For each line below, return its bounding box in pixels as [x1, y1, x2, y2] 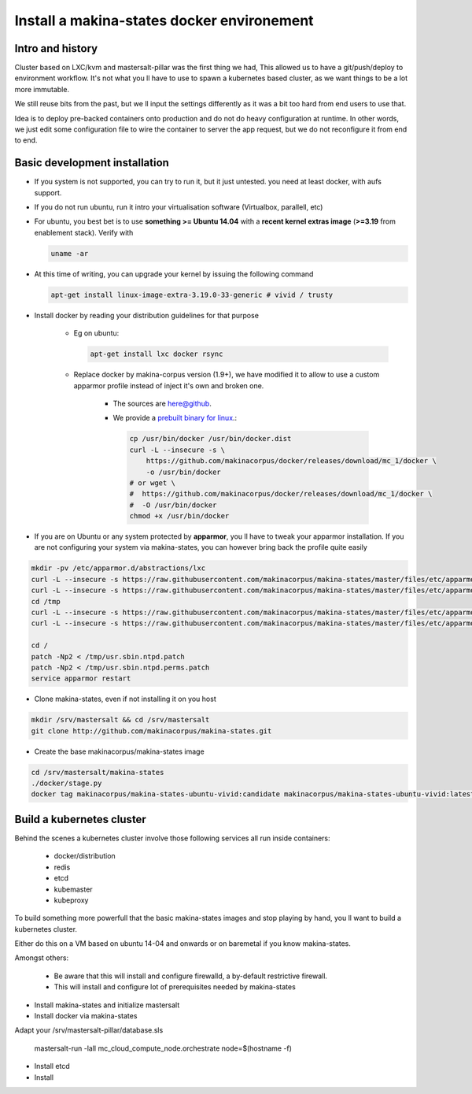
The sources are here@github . [112, 399, 212, 408]
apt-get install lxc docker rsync [90, 350, 223, 358]
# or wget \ [129, 478, 176, 488]
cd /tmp [31, 597, 61, 606]
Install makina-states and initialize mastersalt [34, 1000, 180, 1010]
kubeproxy [53, 895, 89, 905]
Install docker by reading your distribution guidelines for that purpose [34, 310, 260, 320]
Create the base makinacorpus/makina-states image [34, 747, 205, 756]
